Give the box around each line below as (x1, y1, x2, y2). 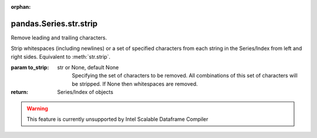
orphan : (11, 4, 31, 10)
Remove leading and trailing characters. (11, 34, 107, 41)
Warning (26, 105, 48, 112)
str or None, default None (57, 64, 119, 71)
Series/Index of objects (57, 89, 114, 96)
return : (11, 89, 29, 96)
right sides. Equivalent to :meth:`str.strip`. (11, 53, 111, 60)
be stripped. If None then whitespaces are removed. (72, 80, 198, 87)
